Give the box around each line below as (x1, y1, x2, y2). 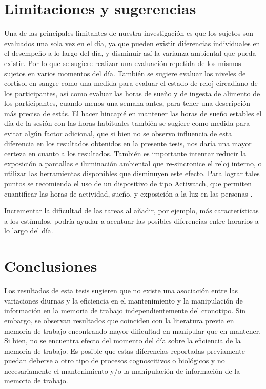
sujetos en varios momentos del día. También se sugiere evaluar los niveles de (4, 68, 246, 78)
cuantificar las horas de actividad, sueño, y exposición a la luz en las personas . (4, 188, 253, 199)
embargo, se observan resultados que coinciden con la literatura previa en (4, 315, 234, 326)
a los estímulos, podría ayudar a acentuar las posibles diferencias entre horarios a (4, 215, 259, 226)
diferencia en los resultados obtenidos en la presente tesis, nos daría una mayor (4, 138, 252, 148)
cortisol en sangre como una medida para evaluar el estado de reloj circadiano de (4, 78, 258, 89)
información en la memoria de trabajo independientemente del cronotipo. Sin (4, 305, 246, 316)
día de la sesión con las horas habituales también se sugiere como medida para (4, 118, 250, 128)
